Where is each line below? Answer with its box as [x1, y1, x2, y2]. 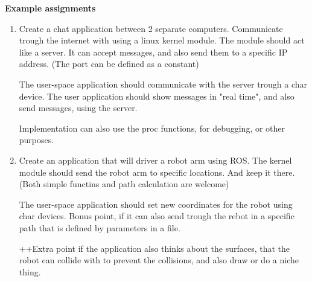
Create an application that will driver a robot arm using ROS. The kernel [19, 153, 292, 166]
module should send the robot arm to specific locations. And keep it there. [19, 165, 295, 178]
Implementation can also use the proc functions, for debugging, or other [19, 121, 285, 134]
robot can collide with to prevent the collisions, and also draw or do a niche [19, 254, 299, 266]
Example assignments [5, 2, 96, 14]
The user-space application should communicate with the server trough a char [19, 77, 308, 90]
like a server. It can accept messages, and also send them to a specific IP [19, 45, 288, 58]
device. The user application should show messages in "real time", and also [19, 89, 294, 102]
